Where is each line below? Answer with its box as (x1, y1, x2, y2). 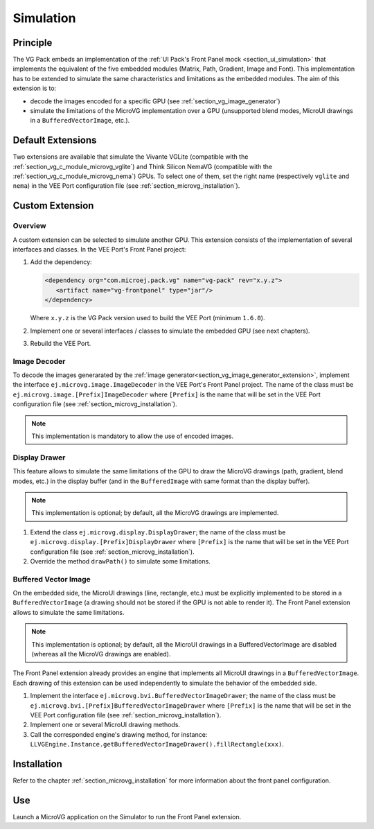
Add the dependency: (30, 258, 93, 266)
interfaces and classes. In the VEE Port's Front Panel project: (12, 245, 186, 254)
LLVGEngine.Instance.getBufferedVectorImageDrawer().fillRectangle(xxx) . (30, 740, 284, 749)
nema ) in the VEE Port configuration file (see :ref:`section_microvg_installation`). (12, 182, 240, 190)
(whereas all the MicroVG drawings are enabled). (31, 650, 171, 658)
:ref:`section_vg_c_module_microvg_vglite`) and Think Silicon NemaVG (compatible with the (12, 162, 273, 171)
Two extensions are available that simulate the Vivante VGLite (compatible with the (12, 152, 249, 161)
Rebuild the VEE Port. (30, 339, 91, 347)
